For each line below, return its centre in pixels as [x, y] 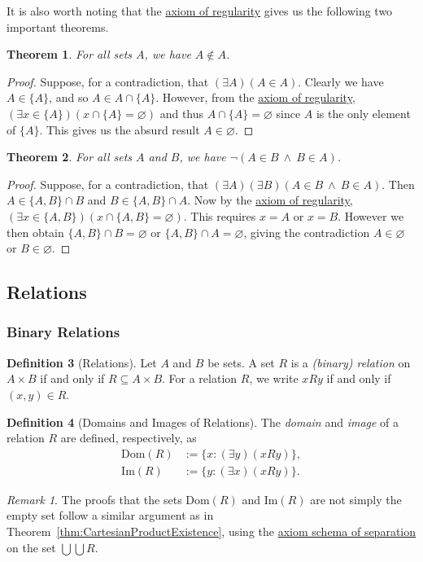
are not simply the [356, 499]
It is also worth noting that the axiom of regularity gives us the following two [200, 11]
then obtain [35, 232]
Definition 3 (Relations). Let [82, 362]
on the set [31, 547]
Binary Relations [63, 332]
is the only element [363, 113]
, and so [69, 97]
